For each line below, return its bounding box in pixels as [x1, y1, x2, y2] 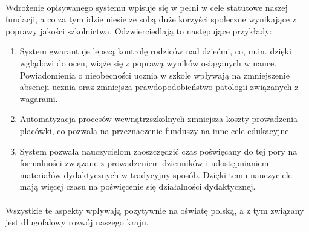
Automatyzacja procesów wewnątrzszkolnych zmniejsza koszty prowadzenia [19, 112, 298, 125]
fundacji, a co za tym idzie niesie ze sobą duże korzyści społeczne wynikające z [5, 13, 296, 25]
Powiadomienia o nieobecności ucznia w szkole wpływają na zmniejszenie [19, 68, 290, 81]
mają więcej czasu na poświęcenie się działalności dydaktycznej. [19, 180, 256, 193]
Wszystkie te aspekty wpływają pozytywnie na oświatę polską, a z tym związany [5, 204, 304, 216]
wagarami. [19, 92, 58, 105]
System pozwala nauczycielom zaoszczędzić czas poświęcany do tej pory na [19, 144, 298, 157]
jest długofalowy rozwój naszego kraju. [5, 216, 149, 228]
